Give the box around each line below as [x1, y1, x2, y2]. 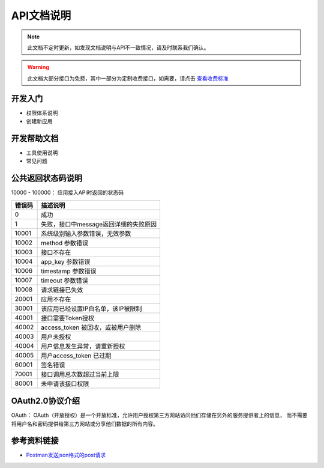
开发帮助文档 [11, 133, 59, 144]
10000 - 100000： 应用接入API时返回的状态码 [11, 189, 124, 196]
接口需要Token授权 [41, 314, 95, 322]
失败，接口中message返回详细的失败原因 [41, 220, 157, 228]
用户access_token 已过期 [41, 351, 112, 360]
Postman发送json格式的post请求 [26, 451, 106, 459]
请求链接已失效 [41, 285, 83, 294]
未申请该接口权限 [41, 379, 89, 387]
